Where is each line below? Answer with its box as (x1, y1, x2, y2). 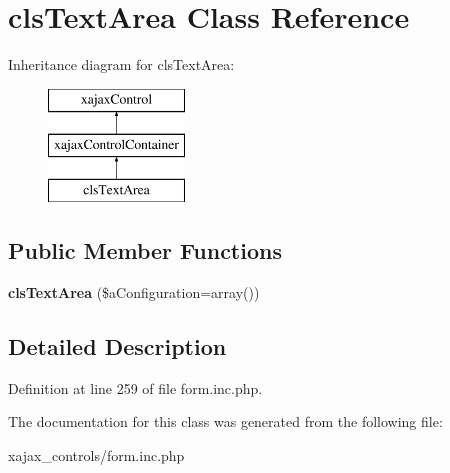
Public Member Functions (8, 235, 282, 266)
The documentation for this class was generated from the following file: (8, 411, 443, 432)
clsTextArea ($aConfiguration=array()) (8, 281, 260, 302)
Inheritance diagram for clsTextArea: (8, 54, 235, 75)
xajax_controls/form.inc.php (8, 444, 185, 465)
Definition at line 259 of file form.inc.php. (8, 377, 263, 398)
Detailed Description (8, 330, 227, 361)
